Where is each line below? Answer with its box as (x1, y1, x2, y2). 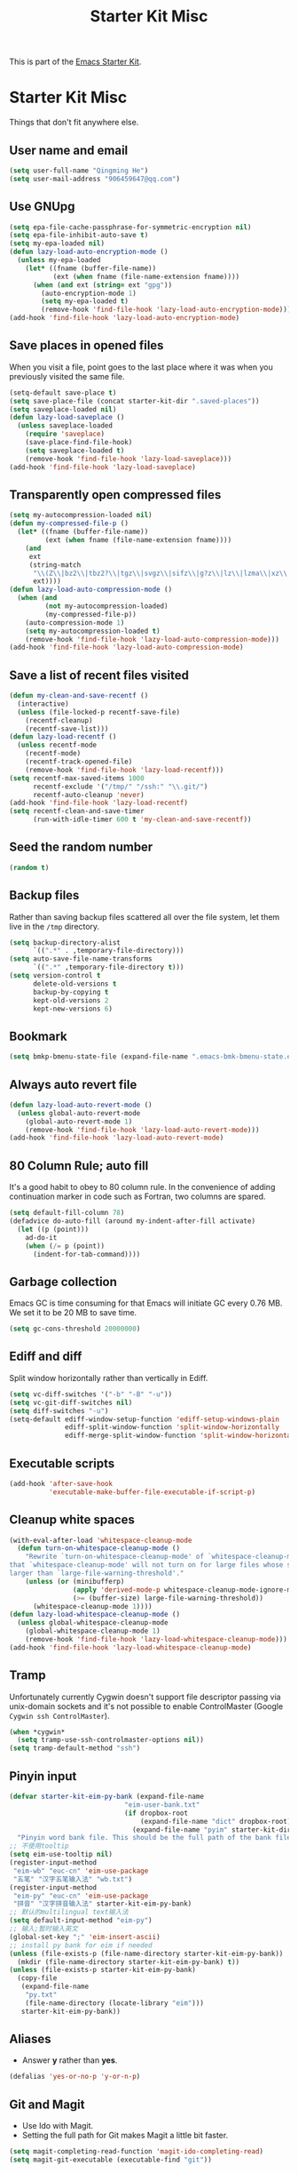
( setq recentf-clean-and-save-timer (9, 807, 145, 816)
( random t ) (9, 863, 50, 872)
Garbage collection (9, 1274, 118, 1290)
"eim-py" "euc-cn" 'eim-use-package (12, 1891, 149, 1900)
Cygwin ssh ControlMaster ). (9, 1710, 110, 1721)
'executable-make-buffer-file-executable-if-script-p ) (48, 1487, 255, 1497)
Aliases (9, 2032, 51, 2047)
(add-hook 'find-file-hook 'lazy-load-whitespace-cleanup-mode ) (9, 1642, 252, 1652)
